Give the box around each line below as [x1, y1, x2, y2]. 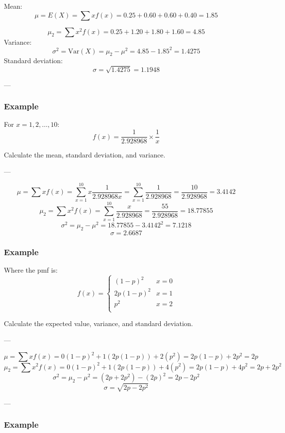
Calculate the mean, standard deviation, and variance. [4, 150, 166, 160]
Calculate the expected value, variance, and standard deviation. [4, 318, 193, 329]
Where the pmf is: [4, 265, 58, 275]
